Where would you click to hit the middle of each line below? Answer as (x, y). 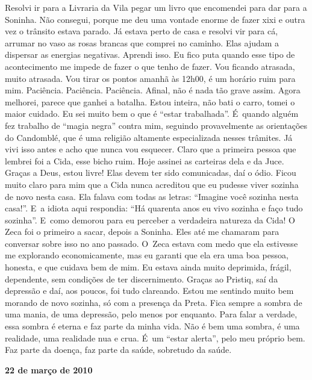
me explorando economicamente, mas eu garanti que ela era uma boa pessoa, (147, 255)
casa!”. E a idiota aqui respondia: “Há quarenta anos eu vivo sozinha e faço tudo (154, 208)
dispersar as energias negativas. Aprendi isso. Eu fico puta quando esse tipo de (150, 55)
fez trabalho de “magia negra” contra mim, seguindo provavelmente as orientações (156, 125)
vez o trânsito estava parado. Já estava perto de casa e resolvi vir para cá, (142, 31)
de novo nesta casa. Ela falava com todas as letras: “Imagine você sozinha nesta (152, 196)
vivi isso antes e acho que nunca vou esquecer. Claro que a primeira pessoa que (151, 149)
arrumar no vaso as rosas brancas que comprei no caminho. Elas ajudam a (142, 42)
